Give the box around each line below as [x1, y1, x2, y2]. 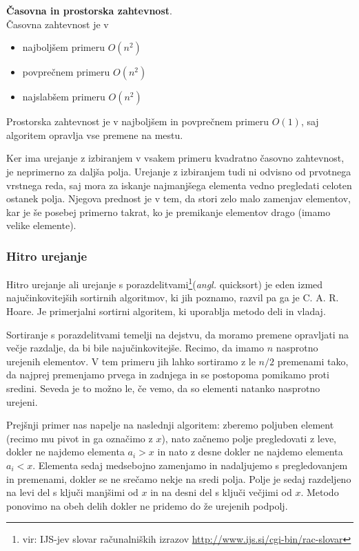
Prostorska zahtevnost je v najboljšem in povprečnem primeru [6, 114, 269, 129]
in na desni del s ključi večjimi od [150, 485, 292, 499]
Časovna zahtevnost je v [6, 17, 109, 31]
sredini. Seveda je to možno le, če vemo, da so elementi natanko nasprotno [6, 380, 320, 395]
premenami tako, [277, 354, 349, 368]
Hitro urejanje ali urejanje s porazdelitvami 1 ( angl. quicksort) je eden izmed [6, 275, 323, 291]
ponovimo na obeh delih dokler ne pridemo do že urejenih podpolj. [6, 498, 288, 512]
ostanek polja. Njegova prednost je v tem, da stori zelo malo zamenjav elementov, [6, 191, 351, 206]
